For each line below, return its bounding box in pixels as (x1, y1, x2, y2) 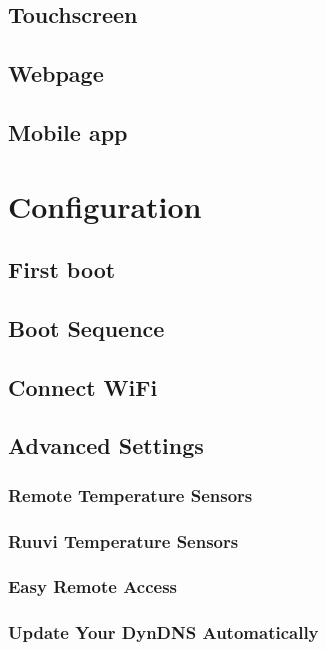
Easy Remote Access (8, 574, 178, 599)
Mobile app (8, 116, 128, 147)
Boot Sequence (8, 312, 165, 343)
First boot (8, 254, 116, 285)
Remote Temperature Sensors (8, 482, 253, 507)
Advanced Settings (8, 430, 204, 461)
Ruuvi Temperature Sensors (8, 528, 239, 553)
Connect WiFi (8, 371, 158, 402)
